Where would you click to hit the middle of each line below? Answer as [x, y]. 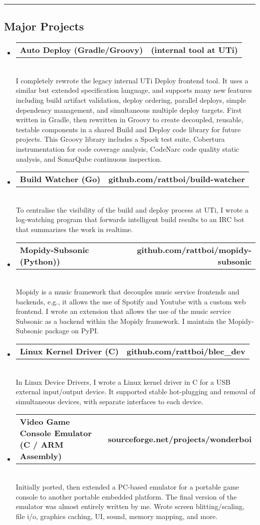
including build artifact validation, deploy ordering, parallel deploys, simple [131, 100]
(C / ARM [41, 445]
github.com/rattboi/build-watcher [177, 179]
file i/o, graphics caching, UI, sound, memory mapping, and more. [117, 516]
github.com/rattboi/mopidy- [194, 250]
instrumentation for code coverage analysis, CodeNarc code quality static [128, 148]
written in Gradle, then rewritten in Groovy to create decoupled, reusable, [130, 120]
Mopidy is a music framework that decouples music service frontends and [128, 292]
